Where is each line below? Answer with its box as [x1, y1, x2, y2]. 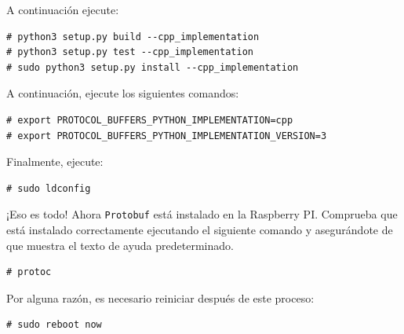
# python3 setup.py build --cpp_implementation [6, 31, 260, 42]
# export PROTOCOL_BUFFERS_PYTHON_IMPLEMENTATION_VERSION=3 [6, 130, 327, 141]
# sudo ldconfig [6, 182, 91, 194]
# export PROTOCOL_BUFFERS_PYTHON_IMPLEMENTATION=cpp [6, 114, 293, 126]
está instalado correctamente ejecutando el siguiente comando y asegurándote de [6, 222, 393, 237]
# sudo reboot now [6, 319, 102, 331]
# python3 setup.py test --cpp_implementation [6, 46, 253, 58]
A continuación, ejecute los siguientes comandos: [6, 85, 239, 101]
